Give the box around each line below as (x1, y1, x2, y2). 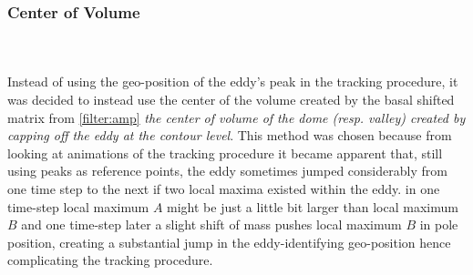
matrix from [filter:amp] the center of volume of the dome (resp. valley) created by (7, 107, 466, 127)
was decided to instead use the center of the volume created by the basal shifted (7, 90, 455, 108)
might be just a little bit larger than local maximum (167, 197, 458, 216)
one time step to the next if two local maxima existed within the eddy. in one (7, 178, 440, 198)
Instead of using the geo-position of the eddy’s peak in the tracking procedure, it (7, 72, 458, 91)
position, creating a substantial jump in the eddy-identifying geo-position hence (7, 232, 451, 251)
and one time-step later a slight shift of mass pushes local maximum (21, 215, 402, 234)
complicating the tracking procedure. (7, 250, 213, 270)
